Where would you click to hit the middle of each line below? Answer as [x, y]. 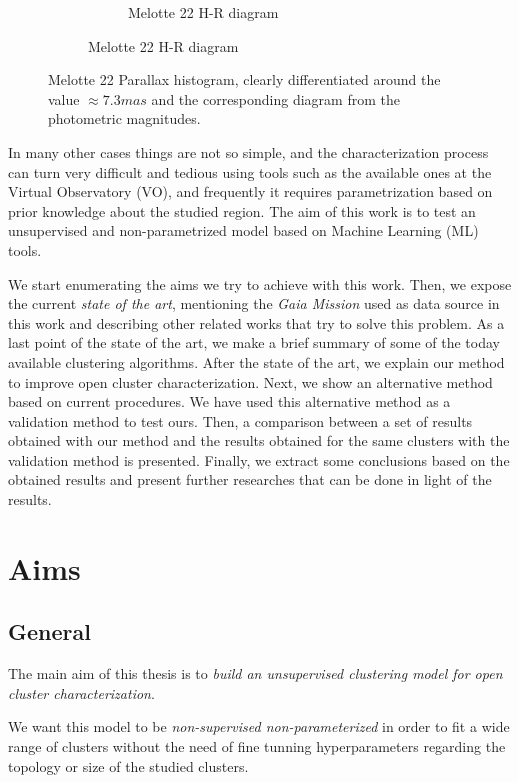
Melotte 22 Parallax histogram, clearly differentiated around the [244, 79]
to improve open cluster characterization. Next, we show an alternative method [250, 381]
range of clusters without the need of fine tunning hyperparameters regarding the [257, 746]
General [49, 631]
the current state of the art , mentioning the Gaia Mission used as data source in [254, 303]
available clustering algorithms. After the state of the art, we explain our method [256, 361]
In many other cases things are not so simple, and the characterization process [248, 151]
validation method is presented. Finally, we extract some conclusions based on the [259, 459]
